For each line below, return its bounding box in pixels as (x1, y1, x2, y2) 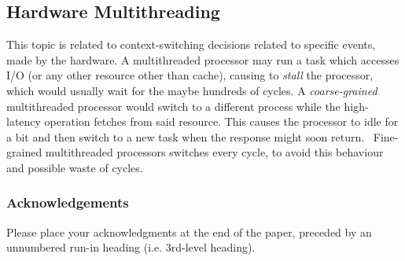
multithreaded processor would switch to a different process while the (6, 97, 341, 114)
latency (6, 113, 41, 130)
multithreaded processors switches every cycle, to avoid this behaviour (45, 144, 384, 160)
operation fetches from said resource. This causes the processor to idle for (44, 113, 399, 130)
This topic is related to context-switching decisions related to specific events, (6, 36, 376, 53)
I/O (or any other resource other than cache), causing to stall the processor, (6, 67, 374, 83)
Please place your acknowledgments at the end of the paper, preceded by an (6, 223, 372, 240)
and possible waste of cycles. (6, 159, 143, 175)
